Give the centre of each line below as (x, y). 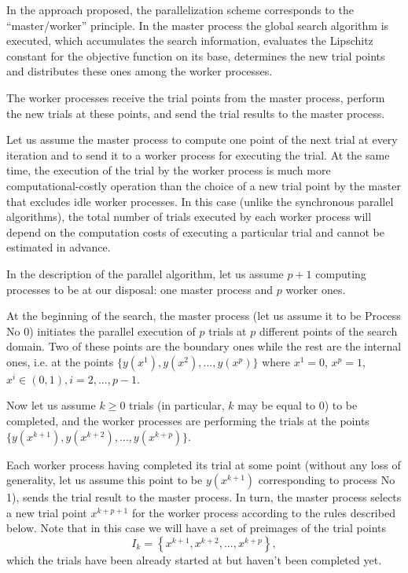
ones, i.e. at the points (60, 361)
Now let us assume (51, 405)
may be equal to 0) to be (298, 405)
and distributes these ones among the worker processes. (140, 71)
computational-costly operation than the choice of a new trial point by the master (204, 185)
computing (341, 273)
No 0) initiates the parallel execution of (101, 331)
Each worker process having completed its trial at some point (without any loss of (204, 464)
